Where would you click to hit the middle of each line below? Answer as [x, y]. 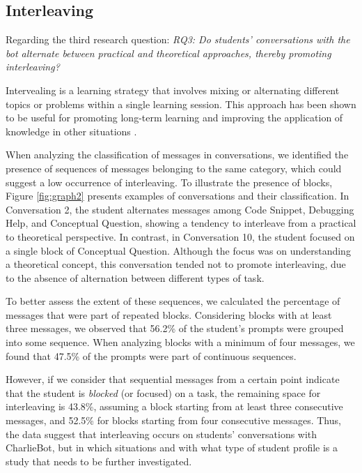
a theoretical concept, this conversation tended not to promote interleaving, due [176, 264]
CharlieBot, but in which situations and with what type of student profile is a [172, 448]
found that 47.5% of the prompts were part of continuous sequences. [151, 355]
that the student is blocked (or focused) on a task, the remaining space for [163, 392]
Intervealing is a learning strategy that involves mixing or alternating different [173, 90]
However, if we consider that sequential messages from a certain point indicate [173, 379]
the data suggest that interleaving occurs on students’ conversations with [162, 434]
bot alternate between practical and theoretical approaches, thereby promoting [168, 53]
